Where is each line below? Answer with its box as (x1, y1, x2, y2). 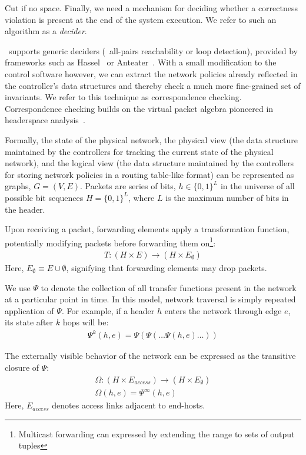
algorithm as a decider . (5, 25, 87, 37)
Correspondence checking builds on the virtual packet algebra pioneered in (5, 102, 274, 114)
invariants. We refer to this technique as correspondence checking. (5, 91, 242, 103)
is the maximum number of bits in (165, 191, 289, 203)
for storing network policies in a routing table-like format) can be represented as (5, 168, 294, 180)
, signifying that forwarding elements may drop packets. (66, 261, 267, 273)
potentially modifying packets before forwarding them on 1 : (5, 235, 216, 249)
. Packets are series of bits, (80, 180, 176, 192)
